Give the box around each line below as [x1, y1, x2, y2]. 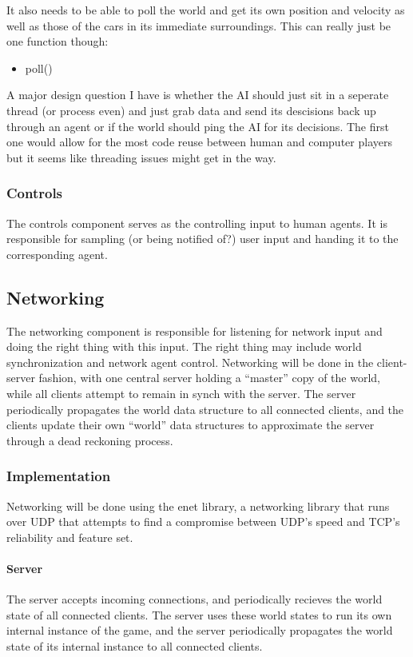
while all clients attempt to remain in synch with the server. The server [6, 384, 356, 401]
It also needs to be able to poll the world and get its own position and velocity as [6, 2, 405, 18]
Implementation [6, 466, 111, 486]
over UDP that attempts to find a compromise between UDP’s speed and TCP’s [6, 513, 400, 530]
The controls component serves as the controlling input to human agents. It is [6, 214, 387, 231]
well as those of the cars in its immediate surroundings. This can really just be [6, 17, 391, 34]
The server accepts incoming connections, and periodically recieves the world [6, 591, 383, 607]
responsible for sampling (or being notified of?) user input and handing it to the [6, 230, 399, 247]
